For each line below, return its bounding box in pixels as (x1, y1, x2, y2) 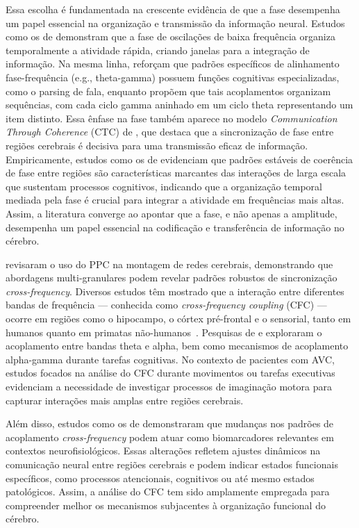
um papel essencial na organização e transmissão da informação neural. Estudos (6, 15, 345, 30)
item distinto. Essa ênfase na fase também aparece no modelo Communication (6, 110, 337, 125)
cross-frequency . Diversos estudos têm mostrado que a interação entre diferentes (6, 283, 344, 298)
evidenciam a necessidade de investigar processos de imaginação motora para (6, 379, 332, 394)
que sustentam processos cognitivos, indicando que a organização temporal (6, 179, 322, 193)
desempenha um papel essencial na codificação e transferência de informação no (6, 220, 344, 234)
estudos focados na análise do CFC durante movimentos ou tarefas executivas (6, 365, 335, 380)
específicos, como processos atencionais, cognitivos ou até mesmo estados (6, 470, 315, 485)
